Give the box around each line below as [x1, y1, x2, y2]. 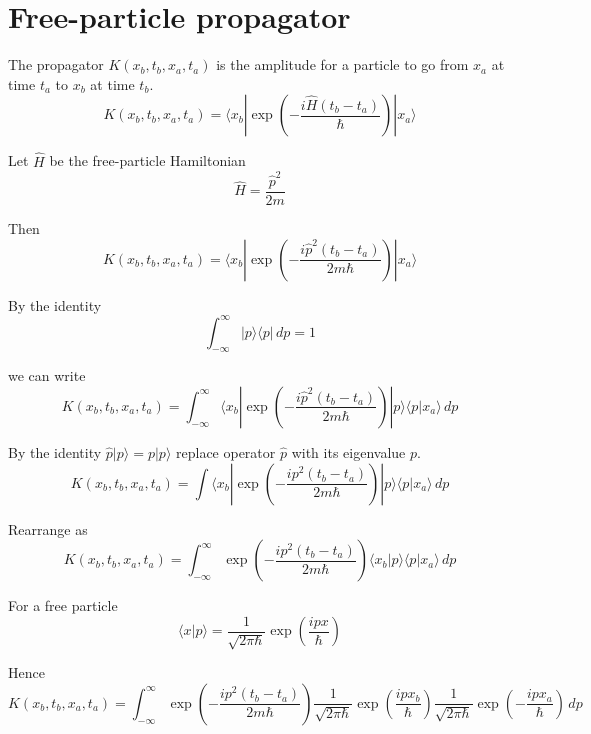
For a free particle [8, 595, 118, 616]
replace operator [176, 441, 276, 462]
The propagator [8, 54, 104, 75]
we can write [8, 365, 86, 386]
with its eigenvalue [291, 441, 406, 462]
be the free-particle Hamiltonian [49, 150, 246, 171]
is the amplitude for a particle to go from [216, 54, 469, 75]
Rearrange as [8, 518, 88, 539]
